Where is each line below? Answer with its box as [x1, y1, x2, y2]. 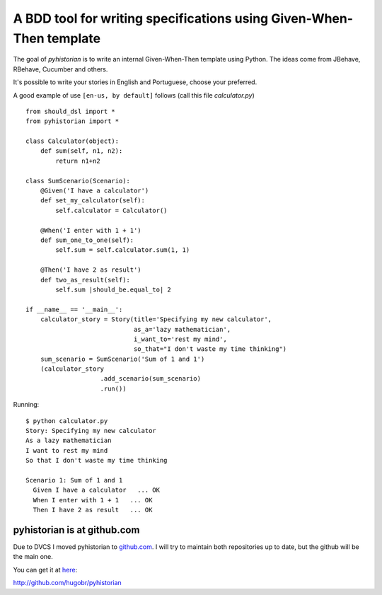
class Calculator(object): [25, 137, 120, 145]
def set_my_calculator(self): [40, 197, 145, 204]
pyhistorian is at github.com [13, 524, 140, 536]
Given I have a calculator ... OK [33, 486, 161, 495]
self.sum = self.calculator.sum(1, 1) [55, 246, 190, 254]
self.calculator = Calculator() [55, 206, 168, 214]
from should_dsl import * [25, 107, 116, 115]
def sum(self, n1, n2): [40, 147, 123, 155]
